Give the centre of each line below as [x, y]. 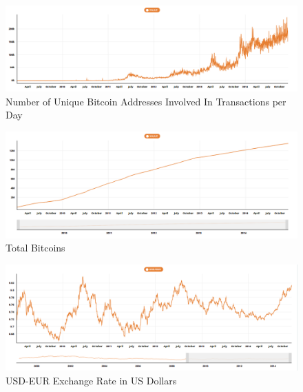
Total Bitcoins [35, 248]
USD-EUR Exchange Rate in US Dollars [91, 380]
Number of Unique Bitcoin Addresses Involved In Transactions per [146, 101]
